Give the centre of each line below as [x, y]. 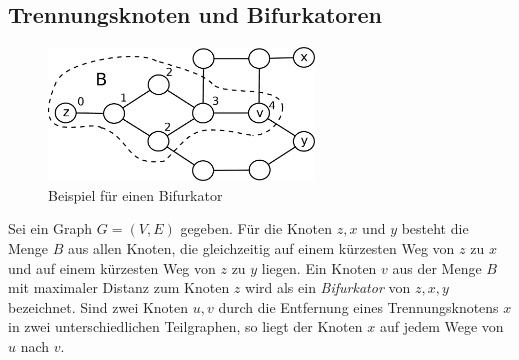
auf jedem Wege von [441, 326]
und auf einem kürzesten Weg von [112, 267]
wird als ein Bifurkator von [328, 287]
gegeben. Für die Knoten [256, 228]
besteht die [435, 228]
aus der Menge [437, 267]
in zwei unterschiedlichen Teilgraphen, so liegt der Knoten [185, 326]
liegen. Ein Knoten [319, 267]
